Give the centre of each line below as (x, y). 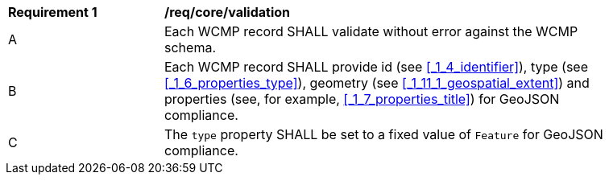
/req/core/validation (227, 12)
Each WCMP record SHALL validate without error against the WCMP (371, 31)
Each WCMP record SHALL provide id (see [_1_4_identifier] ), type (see (377, 67)
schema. (190, 47)
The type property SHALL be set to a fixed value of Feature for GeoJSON (384, 134)
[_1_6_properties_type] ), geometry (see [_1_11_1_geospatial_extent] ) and (377, 83)
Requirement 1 (53, 12)
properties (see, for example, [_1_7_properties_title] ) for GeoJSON (362, 99)
